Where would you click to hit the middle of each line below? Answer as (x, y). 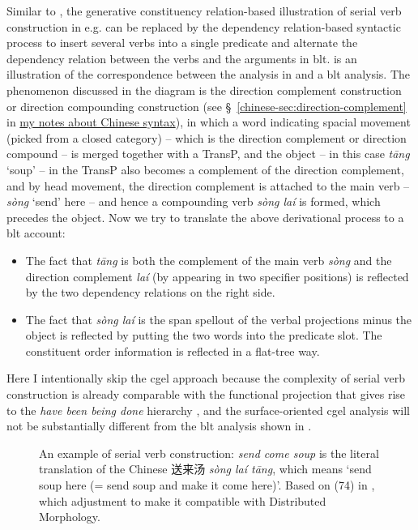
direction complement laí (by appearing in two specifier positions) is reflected (217, 276)
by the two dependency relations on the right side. (150, 292)
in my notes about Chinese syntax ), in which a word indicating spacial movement (209, 122)
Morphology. (70, 517)
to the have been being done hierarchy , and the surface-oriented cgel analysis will (208, 410)
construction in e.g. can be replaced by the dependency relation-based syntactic (204, 26)
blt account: (36, 233)
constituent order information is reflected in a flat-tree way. (173, 350)
